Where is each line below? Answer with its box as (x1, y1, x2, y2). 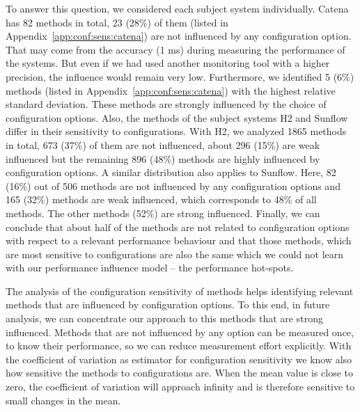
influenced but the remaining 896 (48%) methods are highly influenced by (6, 151, 320, 166)
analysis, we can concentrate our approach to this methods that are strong (6, 311, 323, 326)
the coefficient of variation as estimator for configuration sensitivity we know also (6, 351, 352, 366)
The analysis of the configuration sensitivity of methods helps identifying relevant (6, 283, 354, 298)
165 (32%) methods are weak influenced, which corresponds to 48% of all (6, 192, 317, 207)
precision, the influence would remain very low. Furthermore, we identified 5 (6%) (6, 69, 354, 84)
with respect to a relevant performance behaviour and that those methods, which (6, 233, 352, 248)
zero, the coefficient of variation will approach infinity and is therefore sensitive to (6, 379, 355, 394)
